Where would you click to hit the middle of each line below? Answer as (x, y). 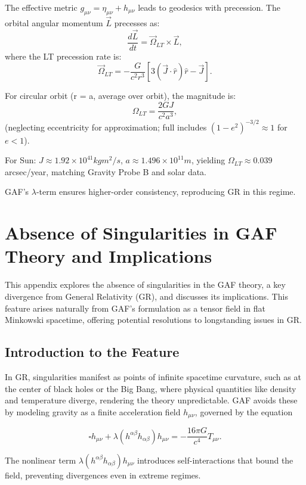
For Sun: (21, 160)
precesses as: (137, 23)
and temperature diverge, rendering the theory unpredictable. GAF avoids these (151, 400)
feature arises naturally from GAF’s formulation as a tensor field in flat (135, 308)
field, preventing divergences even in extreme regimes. (103, 475)
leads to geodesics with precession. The (209, 7)
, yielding (208, 160)
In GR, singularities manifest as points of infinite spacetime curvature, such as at (153, 376)
